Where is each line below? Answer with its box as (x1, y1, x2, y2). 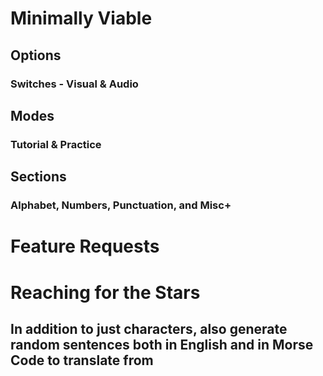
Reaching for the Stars (10, 281, 201, 304)
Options (10, 47, 62, 64)
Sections (10, 168, 67, 186)
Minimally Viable (10, 7, 153, 30)
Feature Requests (10, 235, 160, 258)
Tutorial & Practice (10, 137, 102, 151)
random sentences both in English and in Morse (10, 336, 314, 353)
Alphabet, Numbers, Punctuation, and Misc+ (10, 198, 232, 212)
